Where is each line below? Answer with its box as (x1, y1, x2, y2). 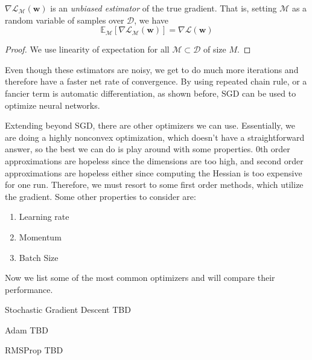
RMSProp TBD (5, 344, 63, 356)
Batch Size (19, 251, 59, 263)
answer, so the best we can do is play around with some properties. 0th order (5, 143, 290, 155)
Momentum (19, 230, 62, 243)
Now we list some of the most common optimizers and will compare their (5, 271, 275, 284)
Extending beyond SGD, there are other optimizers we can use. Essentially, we (5, 119, 296, 132)
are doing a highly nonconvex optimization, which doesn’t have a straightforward (5, 130, 305, 143)
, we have (134, 13, 169, 26)
